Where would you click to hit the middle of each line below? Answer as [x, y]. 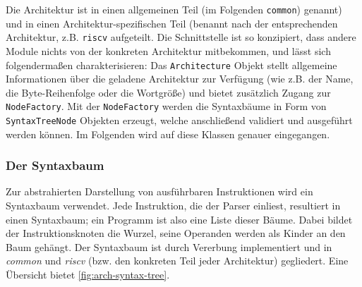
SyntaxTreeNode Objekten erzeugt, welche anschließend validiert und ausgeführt [179, 120]
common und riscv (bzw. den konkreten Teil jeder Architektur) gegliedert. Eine [177, 261]
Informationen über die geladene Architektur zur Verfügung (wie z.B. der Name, [180, 79]
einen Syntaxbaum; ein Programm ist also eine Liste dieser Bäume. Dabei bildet [179, 219]
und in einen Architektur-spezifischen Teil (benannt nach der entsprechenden [172, 23]
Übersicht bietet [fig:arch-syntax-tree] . [88, 275]
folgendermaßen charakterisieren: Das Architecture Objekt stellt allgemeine [171, 65]
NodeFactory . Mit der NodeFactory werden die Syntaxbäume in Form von [166, 106]
